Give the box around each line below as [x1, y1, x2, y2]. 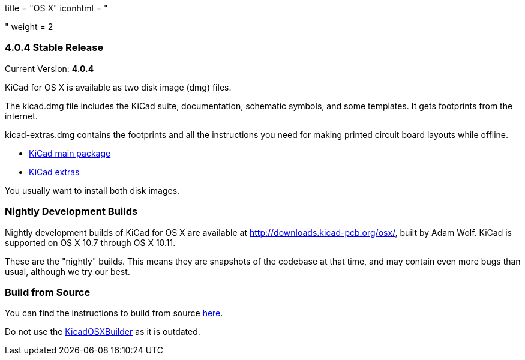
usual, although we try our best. [5, 266, 130, 277]
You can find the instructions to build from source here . [5, 308, 223, 319]
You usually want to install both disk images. [5, 185, 180, 196]
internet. [5, 110, 38, 121]
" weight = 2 [5, 22, 53, 32]
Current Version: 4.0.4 [5, 63, 94, 74]
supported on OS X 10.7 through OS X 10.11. [5, 237, 176, 248]
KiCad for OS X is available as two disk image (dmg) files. [5, 82, 232, 92]
